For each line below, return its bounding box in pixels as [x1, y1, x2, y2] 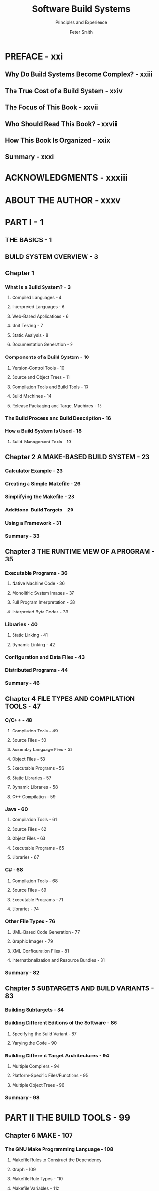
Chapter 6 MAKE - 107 [5, 1131, 73, 1140]
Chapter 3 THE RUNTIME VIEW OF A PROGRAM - [5, 547, 155, 556]
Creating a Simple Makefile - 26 [5, 480, 81, 487]
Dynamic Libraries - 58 [12, 784, 58, 790]
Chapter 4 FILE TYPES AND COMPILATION [5, 695, 135, 703]
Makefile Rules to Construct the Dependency [12, 1157, 101, 1163]
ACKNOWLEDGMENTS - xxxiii [5, 172, 128, 183]
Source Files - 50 [12, 737, 47, 743]
